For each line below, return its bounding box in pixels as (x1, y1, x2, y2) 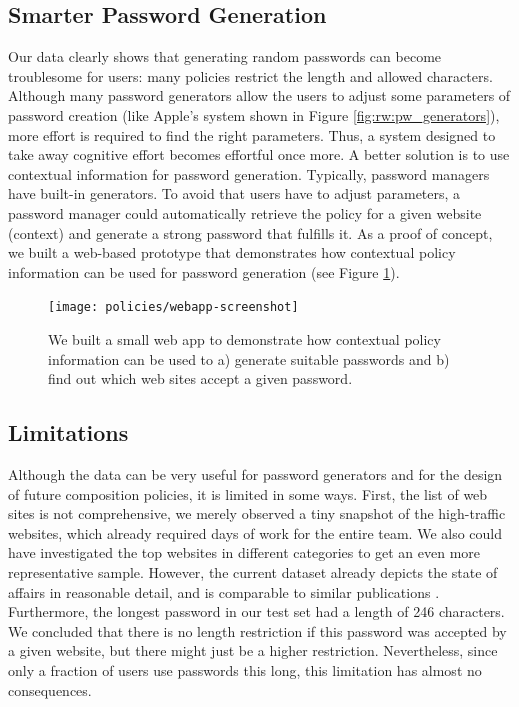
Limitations (8, 417, 129, 448)
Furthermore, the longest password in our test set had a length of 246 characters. (8, 601, 505, 622)
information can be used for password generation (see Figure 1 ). (8, 261, 400, 282)
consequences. (8, 679, 92, 700)
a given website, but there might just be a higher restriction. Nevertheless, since (8, 640, 498, 661)
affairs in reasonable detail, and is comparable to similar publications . (8, 581, 440, 602)
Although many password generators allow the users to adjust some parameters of (8, 85, 511, 106)
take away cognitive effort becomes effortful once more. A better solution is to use (8, 144, 510, 165)
